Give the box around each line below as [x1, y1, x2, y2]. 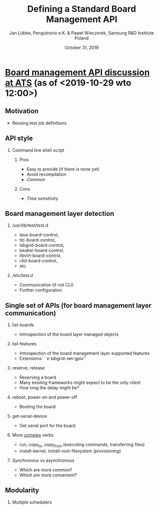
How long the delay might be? [19, 385, 79, 391]
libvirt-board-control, [19, 253, 62, 258]
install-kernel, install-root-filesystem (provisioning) [19, 448, 122, 454]
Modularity [5, 486, 39, 494]
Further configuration [19, 287, 62, 293]
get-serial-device [12, 413, 47, 419]
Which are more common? [19, 467, 72, 472]
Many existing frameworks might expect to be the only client [19, 380, 141, 385]
